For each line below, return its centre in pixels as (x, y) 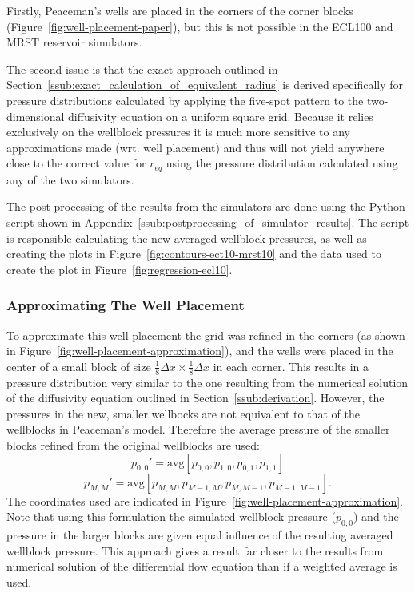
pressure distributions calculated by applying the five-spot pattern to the (185, 100)
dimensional (36, 116)
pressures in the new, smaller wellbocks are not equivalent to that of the (183, 413)
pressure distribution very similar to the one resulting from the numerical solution (207, 382)
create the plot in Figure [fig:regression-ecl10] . (120, 269)
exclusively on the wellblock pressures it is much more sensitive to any (178, 132)
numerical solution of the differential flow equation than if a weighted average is (202, 566)
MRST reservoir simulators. (74, 42)
